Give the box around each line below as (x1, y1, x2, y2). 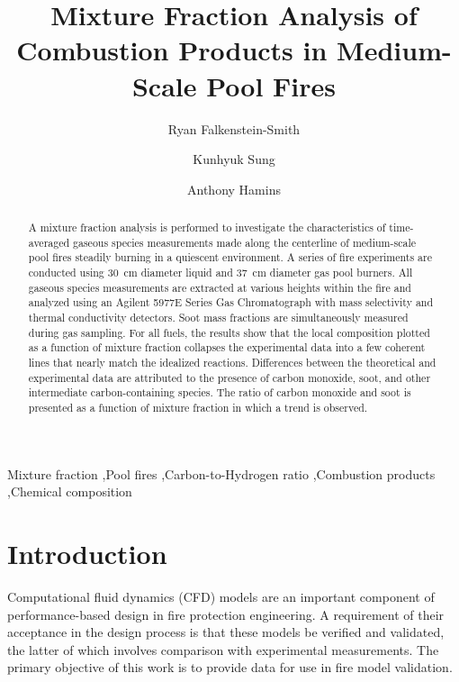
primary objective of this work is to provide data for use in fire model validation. (7, 658, 453, 677)
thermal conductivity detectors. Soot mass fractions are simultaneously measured (28, 310, 409, 325)
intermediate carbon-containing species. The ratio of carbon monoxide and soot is (28, 385, 411, 400)
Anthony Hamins (187, 179, 281, 198)
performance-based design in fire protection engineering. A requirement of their (7, 605, 445, 623)
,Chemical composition (7, 482, 132, 501)
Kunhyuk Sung (193, 150, 275, 168)
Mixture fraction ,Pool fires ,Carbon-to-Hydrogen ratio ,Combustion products (7, 464, 436, 483)
